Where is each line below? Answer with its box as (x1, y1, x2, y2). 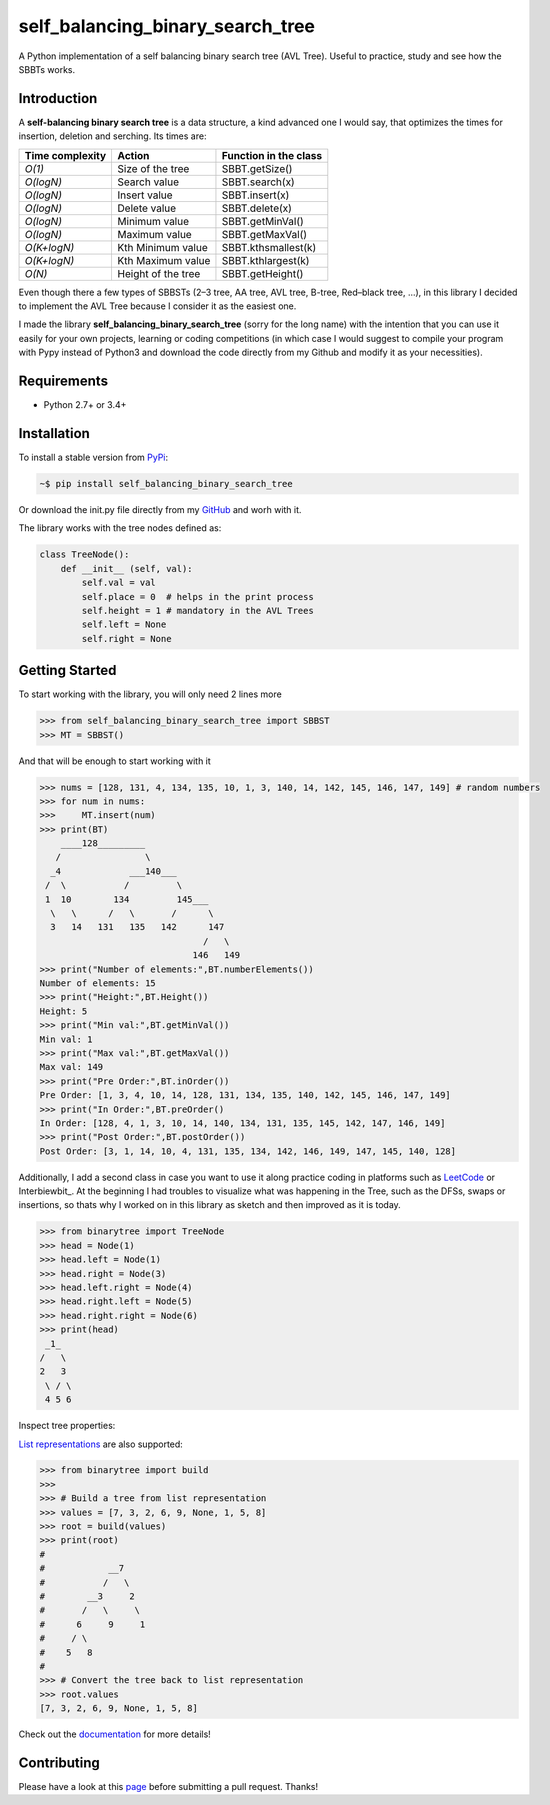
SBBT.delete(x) (221, 201, 292, 215)
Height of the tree (117, 266, 201, 280)
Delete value (117, 201, 177, 215)
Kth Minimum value (117, 240, 209, 254)
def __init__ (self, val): (60, 563, 194, 574)
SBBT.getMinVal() (221, 214, 304, 228)
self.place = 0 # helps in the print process (81, 591, 314, 602)
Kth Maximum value (117, 253, 211, 267)
